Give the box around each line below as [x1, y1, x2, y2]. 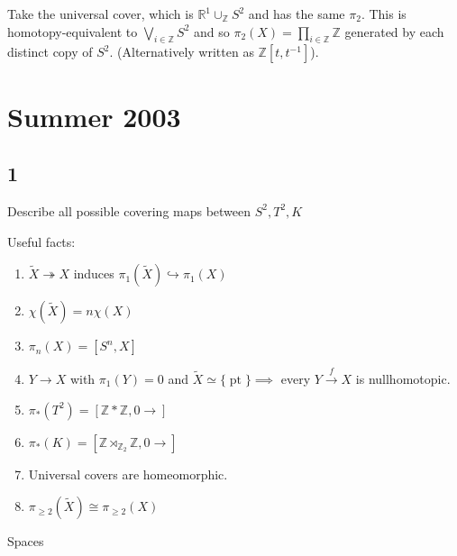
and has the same [248, 5, 345, 23]
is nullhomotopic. [355, 369, 451, 387]
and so [194, 22, 230, 41]
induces [73, 264, 114, 283]
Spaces [7, 532, 44, 551]
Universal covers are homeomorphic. [28, 464, 228, 483]
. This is [361, 5, 407, 23]
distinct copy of [7, 42, 93, 61]
